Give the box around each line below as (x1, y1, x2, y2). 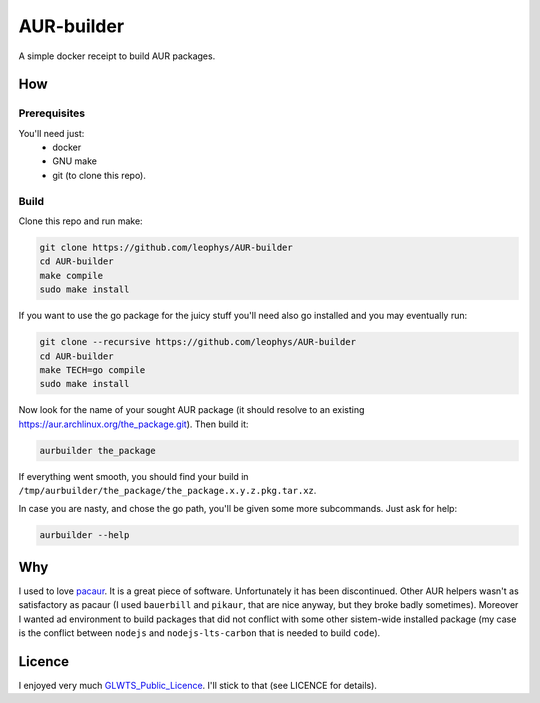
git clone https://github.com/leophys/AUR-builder (39, 242, 294, 253)
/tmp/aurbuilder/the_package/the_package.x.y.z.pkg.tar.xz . (18, 485, 317, 497)
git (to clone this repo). (52, 169, 147, 181)
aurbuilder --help (39, 530, 130, 541)
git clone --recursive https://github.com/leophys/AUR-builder (39, 336, 357, 348)
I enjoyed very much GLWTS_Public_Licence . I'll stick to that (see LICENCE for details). (18, 680, 377, 691)
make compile (39, 270, 104, 281)
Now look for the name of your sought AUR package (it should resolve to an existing (18, 404, 365, 416)
